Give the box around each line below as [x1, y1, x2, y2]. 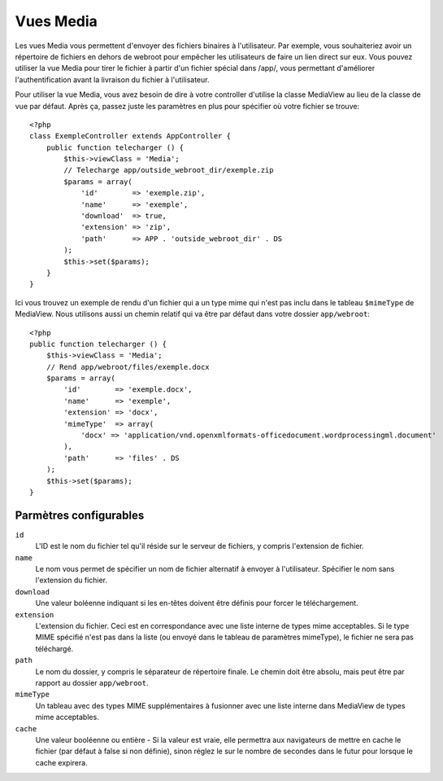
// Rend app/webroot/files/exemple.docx [46, 362, 211, 371]
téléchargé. [35, 643, 74, 653]
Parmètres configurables [15, 508, 145, 522]
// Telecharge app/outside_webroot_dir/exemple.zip [63, 165, 274, 175]
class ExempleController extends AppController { [29, 131, 232, 141]
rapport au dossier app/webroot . [35, 678, 150, 687]
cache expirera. [35, 757, 89, 767]
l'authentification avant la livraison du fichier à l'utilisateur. [15, 74, 210, 85]
